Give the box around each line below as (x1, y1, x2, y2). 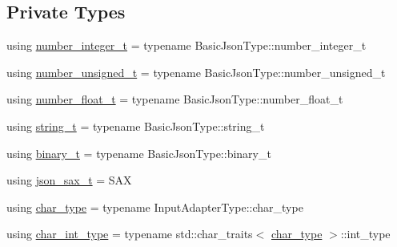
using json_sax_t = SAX (6, 172, 132, 188)
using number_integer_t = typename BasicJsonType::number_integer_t (6, 37, 367, 54)
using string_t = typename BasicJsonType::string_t (6, 117, 265, 134)
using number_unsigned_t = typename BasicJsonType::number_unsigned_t (6, 63, 386, 80)
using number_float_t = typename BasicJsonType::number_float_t (6, 91, 343, 107)
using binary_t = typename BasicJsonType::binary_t (6, 144, 271, 161)
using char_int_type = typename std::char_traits (6, 225, 253, 242)
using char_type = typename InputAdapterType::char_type (6, 198, 303, 215)
